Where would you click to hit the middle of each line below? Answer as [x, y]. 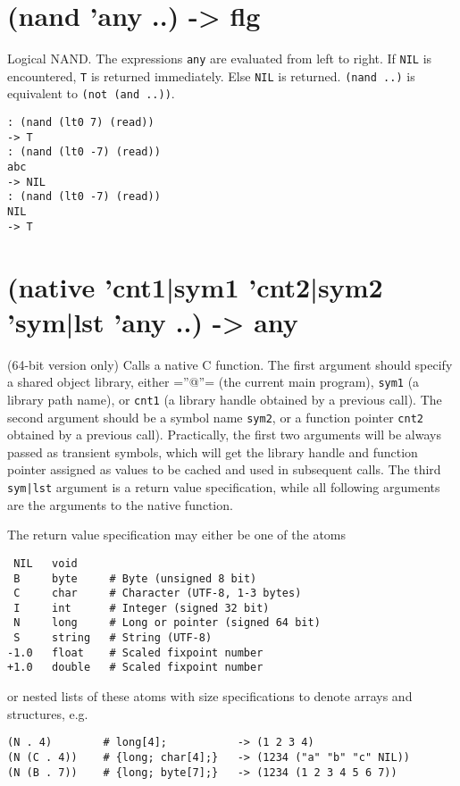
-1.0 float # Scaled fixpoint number [135, 652]
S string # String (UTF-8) [113, 638]
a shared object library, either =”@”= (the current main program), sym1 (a [213, 382]
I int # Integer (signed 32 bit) [142, 608]
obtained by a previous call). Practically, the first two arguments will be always [224, 435]
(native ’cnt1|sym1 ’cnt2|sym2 [195, 286]
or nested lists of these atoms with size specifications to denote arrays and [210, 696]
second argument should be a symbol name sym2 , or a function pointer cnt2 [215, 417]
